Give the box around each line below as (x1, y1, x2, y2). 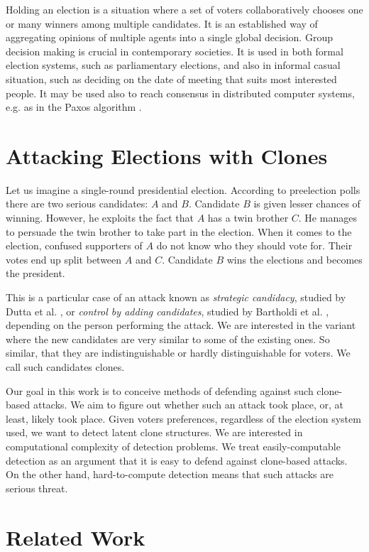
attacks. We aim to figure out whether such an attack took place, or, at (33, 397, 343, 412)
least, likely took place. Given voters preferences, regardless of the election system (6, 411, 361, 426)
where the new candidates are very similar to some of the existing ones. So (6, 331, 330, 346)
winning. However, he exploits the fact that (6, 210, 194, 225)
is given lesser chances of (253, 196, 360, 211)
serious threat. (6, 480, 68, 495)
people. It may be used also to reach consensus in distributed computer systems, (6, 85, 355, 100)
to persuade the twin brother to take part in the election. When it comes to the (6, 224, 352, 239)
